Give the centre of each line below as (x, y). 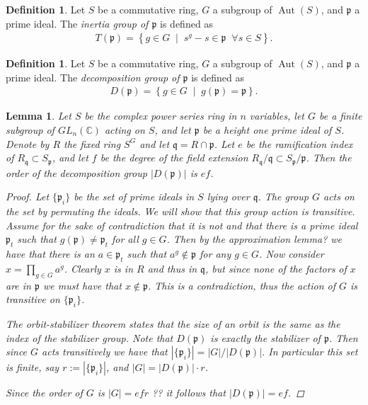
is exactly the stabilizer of (265, 337)
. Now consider (292, 254)
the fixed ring (92, 143)
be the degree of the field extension (174, 158)
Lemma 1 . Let (39, 116)
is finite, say (33, 367)
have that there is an (50, 254)
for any (215, 254)
